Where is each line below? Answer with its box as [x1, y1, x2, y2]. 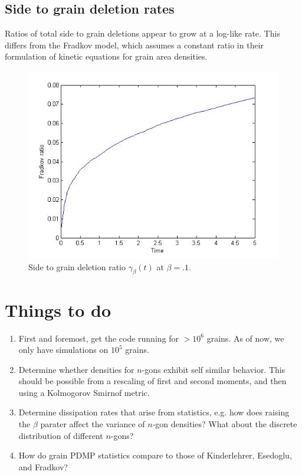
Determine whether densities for [18, 363, 134, 375]
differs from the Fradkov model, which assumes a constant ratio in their [5, 38, 264, 51]
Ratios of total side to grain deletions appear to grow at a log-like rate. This [5, 27, 280, 40]
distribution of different [18, 429, 103, 441]
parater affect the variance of [40, 418, 145, 430]
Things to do [5, 297, 111, 322]
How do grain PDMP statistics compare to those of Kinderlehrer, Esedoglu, [18, 449, 292, 461]
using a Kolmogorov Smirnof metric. [18, 386, 150, 398]
